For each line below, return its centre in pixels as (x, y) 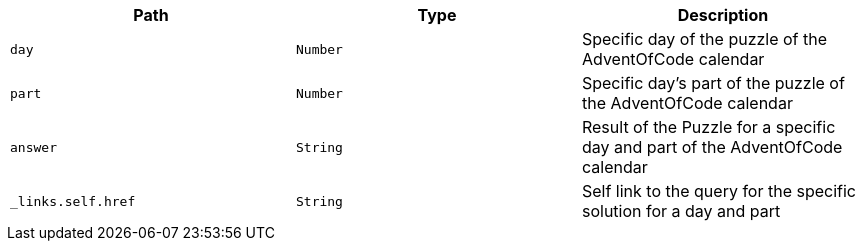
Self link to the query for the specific (719, 191)
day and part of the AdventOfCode (712, 147)
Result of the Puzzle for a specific (708, 127)
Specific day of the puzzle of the (704, 39)
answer (33, 147)
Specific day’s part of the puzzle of (713, 83)
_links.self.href (73, 201)
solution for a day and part (681, 211)
